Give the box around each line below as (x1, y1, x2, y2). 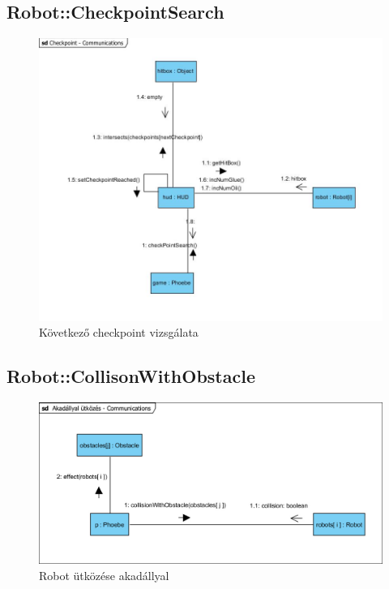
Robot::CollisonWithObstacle (6, 363, 255, 389)
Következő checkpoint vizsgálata (39, 324, 199, 341)
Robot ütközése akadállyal (39, 566, 169, 583)
